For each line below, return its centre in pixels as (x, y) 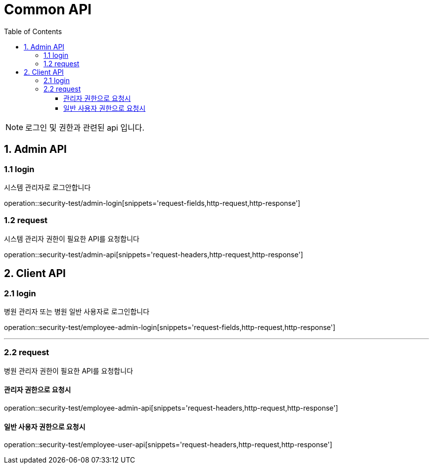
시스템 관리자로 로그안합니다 (47, 187)
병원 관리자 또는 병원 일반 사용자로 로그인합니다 (77, 311)
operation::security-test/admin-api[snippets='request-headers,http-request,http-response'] (154, 254)
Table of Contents (33, 31)
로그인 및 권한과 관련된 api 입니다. (85, 127)
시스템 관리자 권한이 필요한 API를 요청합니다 (72, 238)
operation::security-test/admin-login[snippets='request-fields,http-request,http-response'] (152, 203)
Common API (48, 9)
